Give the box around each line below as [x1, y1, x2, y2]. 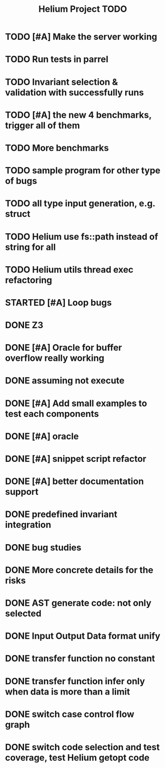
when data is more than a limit [5, 686, 131, 697]
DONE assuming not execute [5, 375, 125, 386]
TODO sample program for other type [5, 165, 161, 176]
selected [5, 608, 42, 619]
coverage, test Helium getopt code [5, 752, 150, 763]
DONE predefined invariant [5, 509, 117, 520]
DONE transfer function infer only [5, 675, 145, 687]
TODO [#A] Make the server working [5, 31, 158, 42]
